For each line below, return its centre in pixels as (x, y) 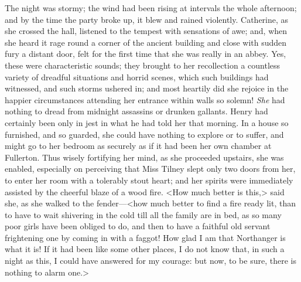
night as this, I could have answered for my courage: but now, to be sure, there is (150, 261)
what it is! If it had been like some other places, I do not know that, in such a (145, 249)
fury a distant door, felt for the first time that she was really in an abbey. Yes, (146, 54)
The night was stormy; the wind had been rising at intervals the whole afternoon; (151, 8)
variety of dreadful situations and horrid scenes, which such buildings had (137, 77)
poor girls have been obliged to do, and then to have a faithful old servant (138, 226)
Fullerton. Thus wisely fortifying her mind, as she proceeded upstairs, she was (144, 157)
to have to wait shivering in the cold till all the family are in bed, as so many (143, 214)
